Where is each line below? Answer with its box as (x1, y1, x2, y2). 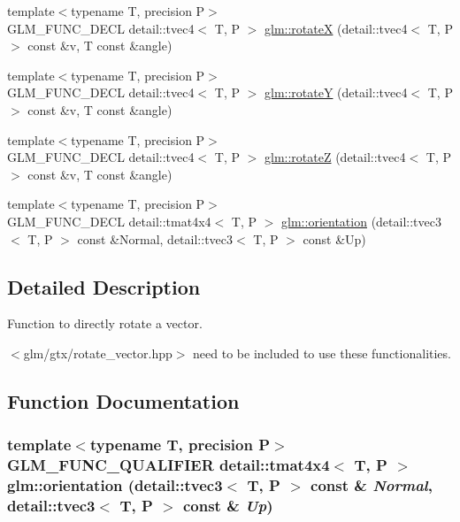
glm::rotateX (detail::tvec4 (264, 19, 408, 37)
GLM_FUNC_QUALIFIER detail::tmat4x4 (7, 454, 330, 476)
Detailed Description (7, 273, 201, 300)
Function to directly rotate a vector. (7, 314, 203, 333)
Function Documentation (7, 387, 240, 414)
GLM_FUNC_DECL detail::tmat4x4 (7, 211, 211, 230)
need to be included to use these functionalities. (193, 343, 451, 362)
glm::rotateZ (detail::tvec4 (264, 148, 406, 166)
